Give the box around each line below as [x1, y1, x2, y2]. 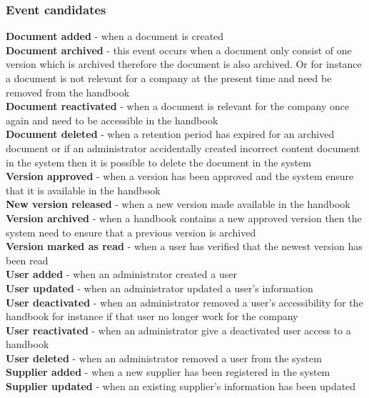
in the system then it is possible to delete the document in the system [6, 154, 311, 169]
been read [6, 252, 49, 267]
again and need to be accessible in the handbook [6, 112, 218, 127]
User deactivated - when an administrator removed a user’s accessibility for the [6, 294, 363, 309]
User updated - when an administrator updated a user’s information [6, 280, 313, 295]
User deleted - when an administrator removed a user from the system [6, 350, 322, 365]
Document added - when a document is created [6, 29, 224, 44]
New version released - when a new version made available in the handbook [6, 196, 350, 212]
